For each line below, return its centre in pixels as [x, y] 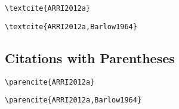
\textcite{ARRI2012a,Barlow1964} [71, 27]
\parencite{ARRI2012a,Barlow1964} [73, 100]
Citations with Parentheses [90, 57]
